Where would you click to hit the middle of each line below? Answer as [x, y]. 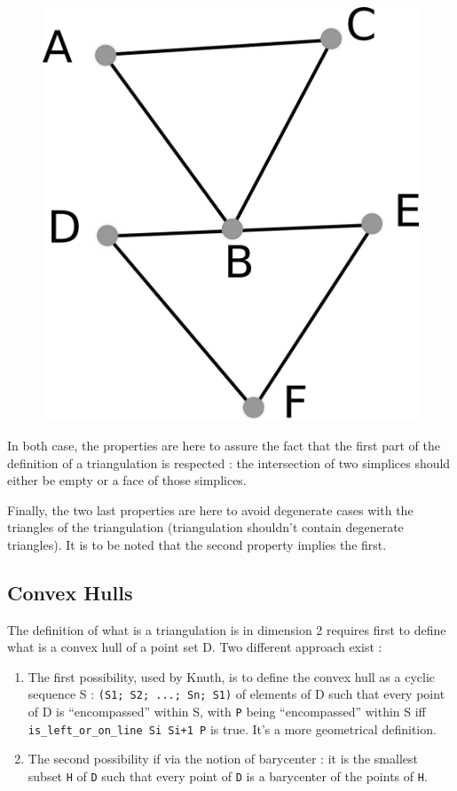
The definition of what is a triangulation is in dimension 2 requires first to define [227, 629]
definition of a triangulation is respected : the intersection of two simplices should [229, 462]
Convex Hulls [70, 592]
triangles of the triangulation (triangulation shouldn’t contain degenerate [205, 527]
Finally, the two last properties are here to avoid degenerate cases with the [210, 509]
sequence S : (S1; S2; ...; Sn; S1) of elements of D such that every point [236, 694]
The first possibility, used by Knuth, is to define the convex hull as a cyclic [232, 676]
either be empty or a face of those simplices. [127, 480]
